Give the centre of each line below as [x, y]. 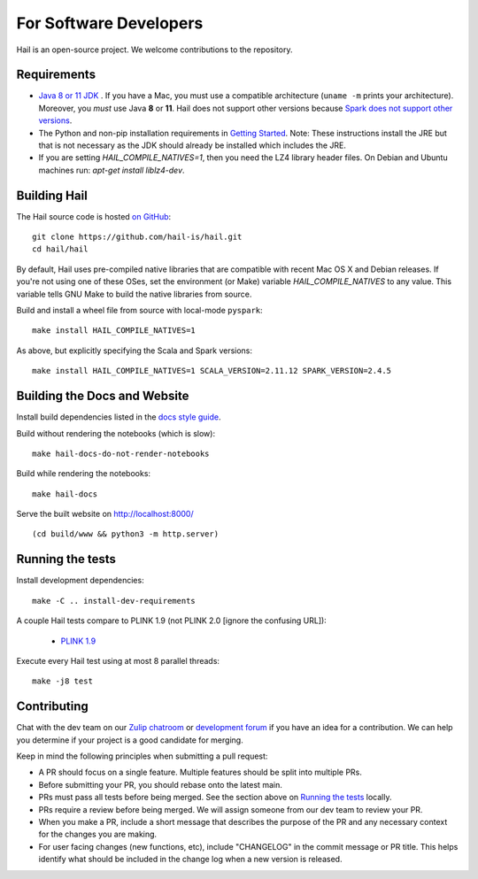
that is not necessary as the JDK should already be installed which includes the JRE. [193, 145]
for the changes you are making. [98, 834]
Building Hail [52, 195]
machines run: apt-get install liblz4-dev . [112, 170]
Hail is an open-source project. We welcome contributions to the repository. [154, 50]
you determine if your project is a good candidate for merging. [130, 740]
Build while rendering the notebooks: [83, 474]
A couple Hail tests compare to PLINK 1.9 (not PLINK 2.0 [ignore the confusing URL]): [171, 621]
